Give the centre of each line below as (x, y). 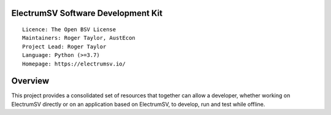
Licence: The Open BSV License (69, 30)
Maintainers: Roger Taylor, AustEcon (79, 38)
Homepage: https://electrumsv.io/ (74, 64)
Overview (30, 81)
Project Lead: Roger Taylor (64, 46)
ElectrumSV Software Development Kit (87, 13)
